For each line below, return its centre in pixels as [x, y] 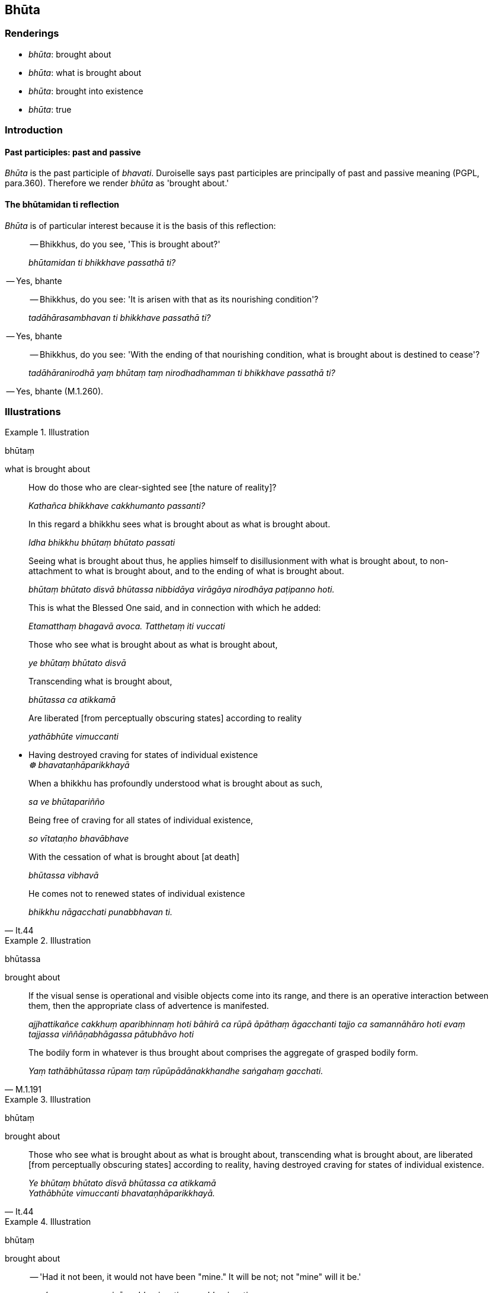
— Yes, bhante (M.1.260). [55, 391]
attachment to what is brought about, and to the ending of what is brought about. [186, 571]
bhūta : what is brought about [85, 72]
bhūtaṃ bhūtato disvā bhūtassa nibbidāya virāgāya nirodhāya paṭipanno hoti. [182, 590]
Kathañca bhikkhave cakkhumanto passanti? [117, 506]
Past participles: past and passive [73, 152]
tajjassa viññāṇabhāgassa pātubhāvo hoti [111, 1034]
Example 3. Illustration [48, 1100]
